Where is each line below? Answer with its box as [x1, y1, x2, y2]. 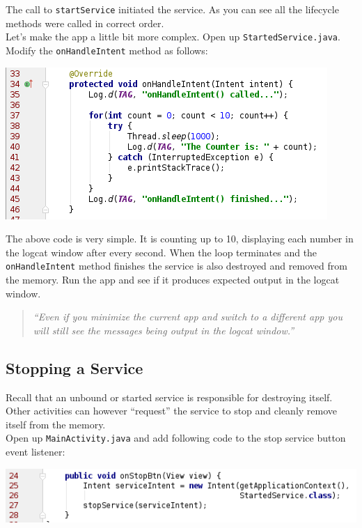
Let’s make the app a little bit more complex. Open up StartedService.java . [6, 29, 340, 44]
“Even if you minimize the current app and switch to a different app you [33, 309, 343, 324]
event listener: [6, 444, 65, 459]
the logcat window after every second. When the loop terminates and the [6, 244, 317, 259]
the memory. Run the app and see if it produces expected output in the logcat [6, 272, 340, 286]
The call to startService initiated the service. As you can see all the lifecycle [6, 2, 339, 16]
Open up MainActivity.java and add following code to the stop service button [6, 430, 346, 445]
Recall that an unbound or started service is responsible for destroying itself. [6, 389, 333, 404]
